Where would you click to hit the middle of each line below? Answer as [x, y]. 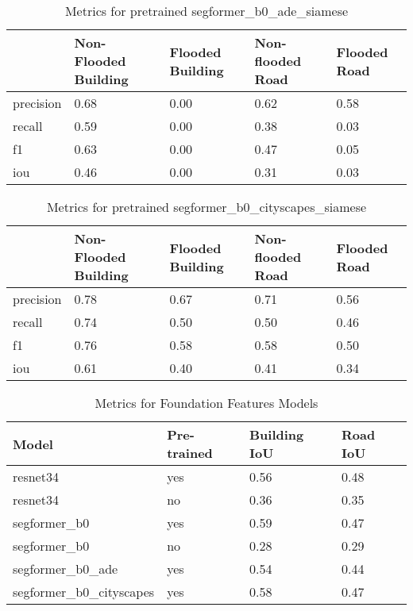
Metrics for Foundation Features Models [206, 403]
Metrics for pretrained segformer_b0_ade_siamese [206, 11]
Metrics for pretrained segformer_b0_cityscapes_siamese [206, 207]
